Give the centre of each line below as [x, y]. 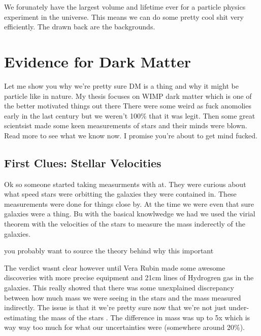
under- [239, 307]
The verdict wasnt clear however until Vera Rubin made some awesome [115, 267]
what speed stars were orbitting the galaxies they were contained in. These [120, 194]
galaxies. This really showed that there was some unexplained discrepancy [119, 288]
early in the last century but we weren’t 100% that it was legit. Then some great [130, 115]
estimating [20, 317]
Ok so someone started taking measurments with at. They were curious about [125, 184]
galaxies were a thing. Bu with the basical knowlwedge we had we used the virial [130, 214]
